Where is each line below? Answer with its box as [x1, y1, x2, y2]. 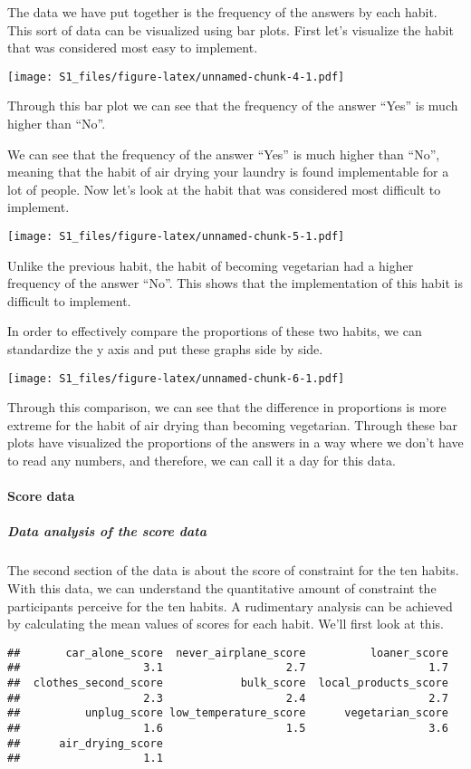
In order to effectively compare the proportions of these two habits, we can [7, 322, 422, 341]
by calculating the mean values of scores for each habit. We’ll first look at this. [7, 614, 444, 633]
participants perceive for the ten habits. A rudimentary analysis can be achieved [7, 596, 453, 615]
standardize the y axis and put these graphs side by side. [7, 340, 323, 359]
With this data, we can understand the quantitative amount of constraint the [7, 579, 437, 597]
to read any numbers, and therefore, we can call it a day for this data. [7, 451, 396, 470]
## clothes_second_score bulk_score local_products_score [7, 677, 448, 690]
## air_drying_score [7, 736, 163, 750]
